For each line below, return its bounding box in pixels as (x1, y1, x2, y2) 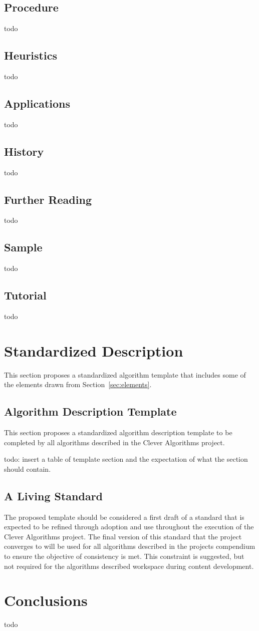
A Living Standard (4, 488, 103, 503)
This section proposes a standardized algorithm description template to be (4, 427, 232, 438)
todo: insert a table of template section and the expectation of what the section (4, 454, 248, 464)
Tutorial (4, 287, 47, 303)
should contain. (4, 463, 51, 474)
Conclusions (4, 590, 88, 610)
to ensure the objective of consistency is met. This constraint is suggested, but (4, 551, 244, 561)
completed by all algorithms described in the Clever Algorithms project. (4, 437, 225, 447)
